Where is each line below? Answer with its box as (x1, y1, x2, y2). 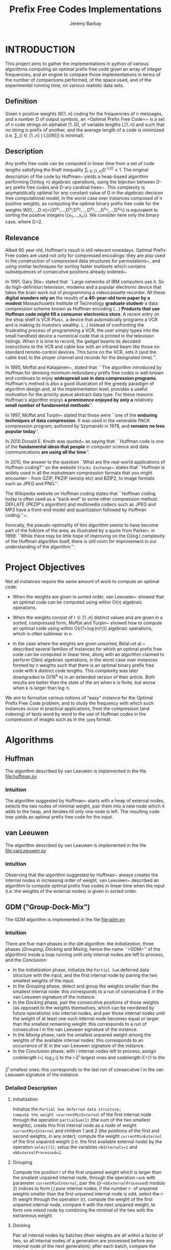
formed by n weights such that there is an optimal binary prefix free (12, 662, 154, 668)
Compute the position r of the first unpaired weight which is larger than (12, 1169, 162, 1175)
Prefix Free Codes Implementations (9, 4, 162, 15)
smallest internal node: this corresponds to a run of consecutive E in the (12, 988, 164, 995)
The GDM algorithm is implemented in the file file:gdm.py (5, 916, 125, 922)
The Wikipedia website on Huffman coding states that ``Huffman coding (5, 490, 156, 497)
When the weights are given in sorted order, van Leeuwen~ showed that (12, 593, 164, 600)
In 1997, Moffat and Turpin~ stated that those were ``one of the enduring (5, 412, 158, 419)
